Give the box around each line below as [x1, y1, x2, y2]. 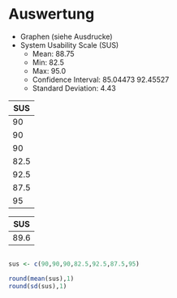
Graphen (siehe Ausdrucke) [19, 32, 113, 41]
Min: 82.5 [32, 57, 65, 67]
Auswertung [8, 5, 95, 23]
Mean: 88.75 [32, 49, 75, 58]
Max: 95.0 [32, 66, 67, 75]
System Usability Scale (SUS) [19, 40, 119, 49]
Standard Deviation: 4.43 [32, 83, 116, 93]
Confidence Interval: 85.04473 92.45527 [32, 74, 170, 84]
